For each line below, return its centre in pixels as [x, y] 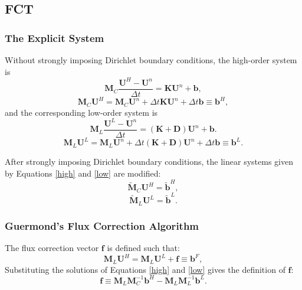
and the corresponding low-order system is [81, 112]
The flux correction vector [52, 248]
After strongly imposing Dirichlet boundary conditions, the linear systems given [149, 162]
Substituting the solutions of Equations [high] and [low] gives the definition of [145, 269]
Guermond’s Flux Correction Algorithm [102, 225]
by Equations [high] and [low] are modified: [83, 173]
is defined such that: [143, 248]
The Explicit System [55, 38]
